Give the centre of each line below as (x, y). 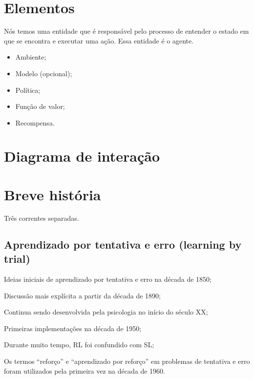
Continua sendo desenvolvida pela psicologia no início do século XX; (106, 312)
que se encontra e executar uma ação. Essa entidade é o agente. (99, 40)
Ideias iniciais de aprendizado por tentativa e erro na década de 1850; (108, 279)
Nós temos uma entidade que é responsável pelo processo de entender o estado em (127, 31)
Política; (28, 90)
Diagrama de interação (82, 156)
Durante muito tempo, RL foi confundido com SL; (79, 345)
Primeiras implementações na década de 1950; (73, 328)
